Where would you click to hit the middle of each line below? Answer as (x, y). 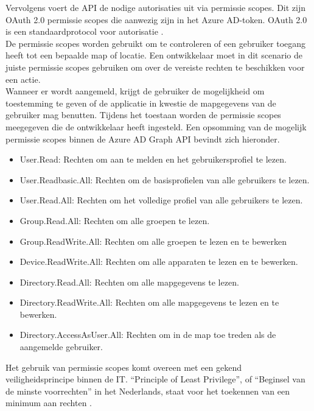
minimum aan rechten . (49, 403)
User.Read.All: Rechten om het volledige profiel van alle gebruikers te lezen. (161, 200)
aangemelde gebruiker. (61, 347)
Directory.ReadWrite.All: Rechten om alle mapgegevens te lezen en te (149, 302)
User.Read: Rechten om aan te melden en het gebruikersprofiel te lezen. (153, 159)
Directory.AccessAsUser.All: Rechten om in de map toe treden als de (148, 335)
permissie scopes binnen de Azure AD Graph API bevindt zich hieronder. (143, 139)
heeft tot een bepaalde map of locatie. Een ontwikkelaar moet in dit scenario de (154, 55)
